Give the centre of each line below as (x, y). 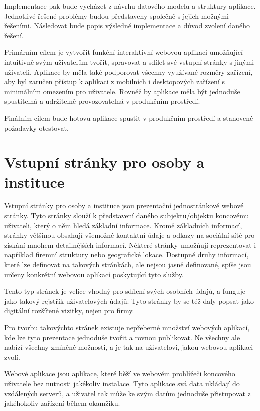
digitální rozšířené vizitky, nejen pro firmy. (69, 310)
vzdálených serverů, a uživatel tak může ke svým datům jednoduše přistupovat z (128, 393)
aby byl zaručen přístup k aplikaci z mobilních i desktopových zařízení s (115, 82)
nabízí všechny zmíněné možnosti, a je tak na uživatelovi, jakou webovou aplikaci (129, 347)
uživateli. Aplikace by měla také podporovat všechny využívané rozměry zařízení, (129, 72)
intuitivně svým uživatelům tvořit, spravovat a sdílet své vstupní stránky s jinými (129, 62)
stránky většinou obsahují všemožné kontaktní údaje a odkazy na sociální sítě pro (130, 235)
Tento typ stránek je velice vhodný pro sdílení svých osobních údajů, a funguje (125, 291)
